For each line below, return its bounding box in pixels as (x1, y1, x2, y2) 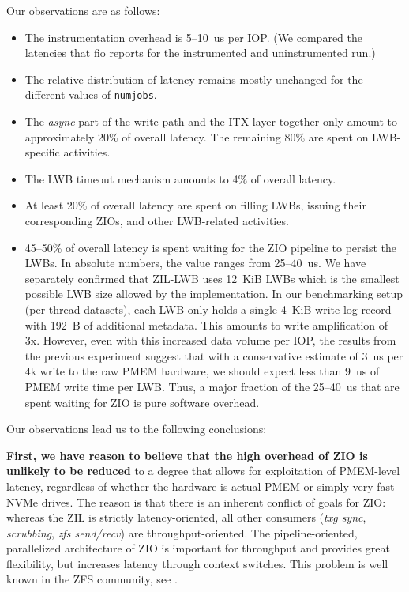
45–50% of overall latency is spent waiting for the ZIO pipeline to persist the (24, 239, 396, 255)
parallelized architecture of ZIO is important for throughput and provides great (6, 540, 390, 556)
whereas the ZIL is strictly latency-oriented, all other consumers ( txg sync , (6, 509, 366, 526)
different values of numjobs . (24, 86, 157, 103)
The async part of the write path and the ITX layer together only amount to (24, 113, 398, 130)
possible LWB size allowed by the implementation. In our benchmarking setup (24, 285, 403, 302)
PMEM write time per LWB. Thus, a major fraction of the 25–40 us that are (24, 378, 400, 394)
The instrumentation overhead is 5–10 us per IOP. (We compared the (24, 28, 362, 45)
